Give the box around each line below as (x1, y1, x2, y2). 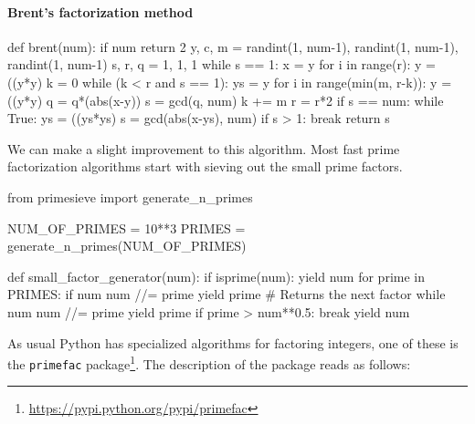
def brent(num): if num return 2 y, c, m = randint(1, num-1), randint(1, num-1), (7, 36, 459, 56)
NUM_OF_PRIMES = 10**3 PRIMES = (7, 218, 246, 237)
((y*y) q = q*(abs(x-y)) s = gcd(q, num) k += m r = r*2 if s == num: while (7, 90, 444, 109)
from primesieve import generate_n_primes (7, 187, 253, 206)
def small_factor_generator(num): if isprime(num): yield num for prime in (7, 266, 425, 285)
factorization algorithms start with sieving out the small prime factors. (7, 157, 403, 176)
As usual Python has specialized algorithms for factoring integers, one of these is (7, 333, 459, 352)
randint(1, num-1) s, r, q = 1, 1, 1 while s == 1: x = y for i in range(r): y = (7, 55, 436, 74)
